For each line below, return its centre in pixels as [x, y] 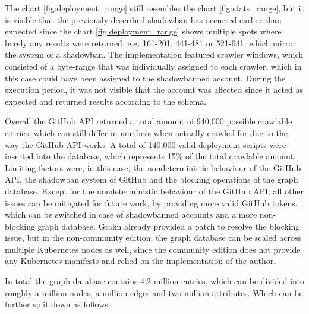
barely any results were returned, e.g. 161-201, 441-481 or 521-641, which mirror [151, 43]
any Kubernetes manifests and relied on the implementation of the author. [141, 261]
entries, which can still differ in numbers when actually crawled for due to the [146, 132]
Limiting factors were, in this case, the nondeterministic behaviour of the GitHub [153, 167]
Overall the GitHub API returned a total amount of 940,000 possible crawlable [149, 121]
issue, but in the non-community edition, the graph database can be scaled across [153, 238]
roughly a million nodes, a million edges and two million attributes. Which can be [154, 292]
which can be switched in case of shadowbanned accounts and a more [131, 214]
